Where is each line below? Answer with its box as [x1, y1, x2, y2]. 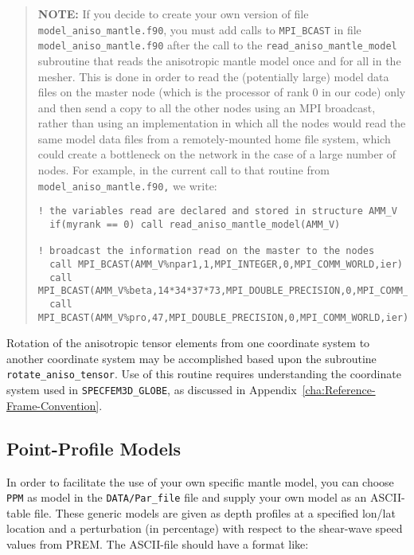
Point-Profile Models [6, 436, 181, 460]
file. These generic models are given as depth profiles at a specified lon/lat [33, 504, 396, 521]
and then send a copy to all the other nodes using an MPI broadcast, [37, 99, 376, 115]
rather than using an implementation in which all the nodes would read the [37, 115, 406, 131]
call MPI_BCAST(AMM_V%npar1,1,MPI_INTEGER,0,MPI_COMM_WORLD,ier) [49, 258, 403, 270]
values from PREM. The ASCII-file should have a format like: [6, 535, 309, 552]
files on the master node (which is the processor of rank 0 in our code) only [37, 84, 406, 100]
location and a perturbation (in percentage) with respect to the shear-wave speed [6, 520, 403, 537]
